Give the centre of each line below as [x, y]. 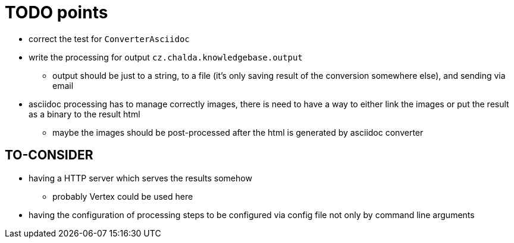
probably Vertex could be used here [123, 196]
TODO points [57, 12]
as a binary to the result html [84, 114]
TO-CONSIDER [49, 155]
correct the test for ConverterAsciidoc [109, 39]
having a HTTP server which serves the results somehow [140, 178]
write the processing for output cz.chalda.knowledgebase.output [166, 57]
